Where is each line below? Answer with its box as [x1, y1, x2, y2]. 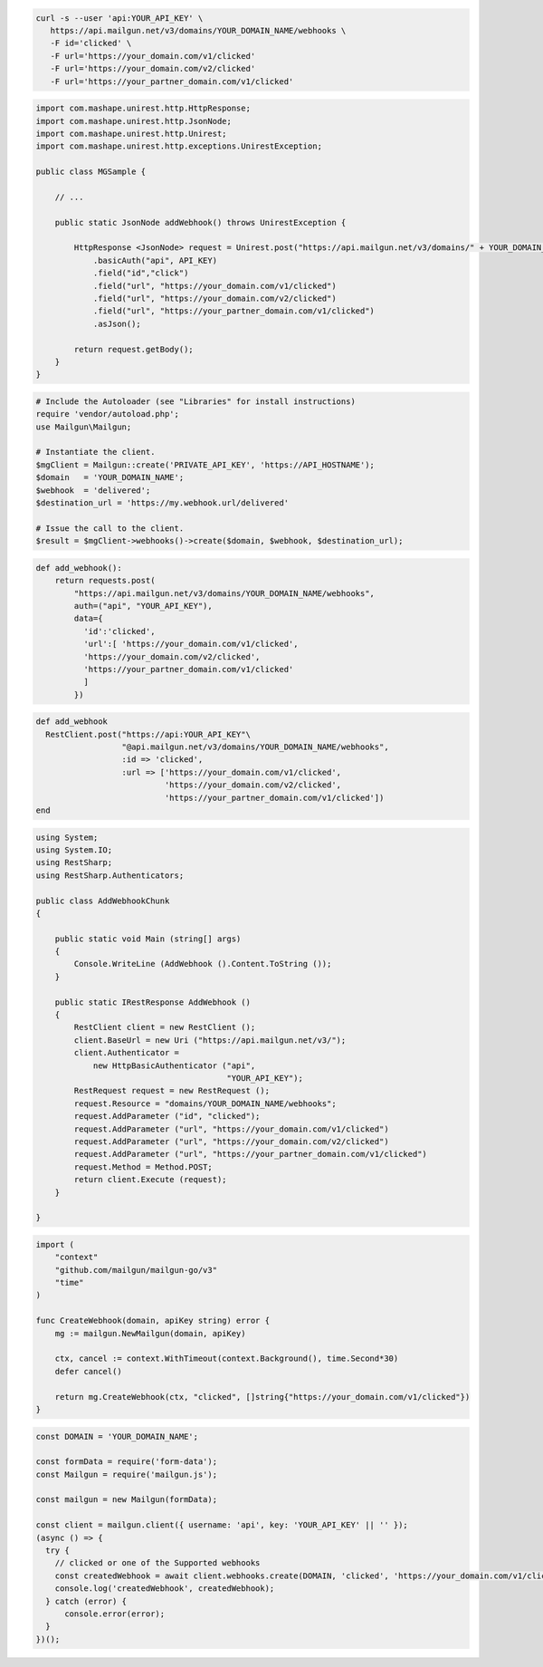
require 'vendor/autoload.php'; [35, 409, 180, 419]
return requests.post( [54, 575, 156, 586]
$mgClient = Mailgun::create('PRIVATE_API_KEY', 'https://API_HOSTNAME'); [35, 459, 376, 470]
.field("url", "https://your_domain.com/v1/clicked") [92, 281, 337, 291]
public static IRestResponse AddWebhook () [54, 997, 251, 1007]
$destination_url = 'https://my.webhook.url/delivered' [35, 498, 290, 508]
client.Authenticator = [73, 1047, 180, 1058]
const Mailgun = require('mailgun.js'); [35, 1469, 217, 1479]
